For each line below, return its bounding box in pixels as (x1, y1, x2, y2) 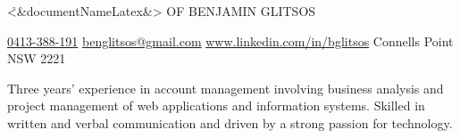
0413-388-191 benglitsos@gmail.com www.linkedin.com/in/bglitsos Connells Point (7, 31, 454, 50)
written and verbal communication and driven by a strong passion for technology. (7, 113, 453, 132)
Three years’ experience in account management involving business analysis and (7, 78, 444, 97)
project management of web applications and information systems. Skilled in (7, 96, 425, 115)
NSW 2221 (7, 49, 66, 68)
